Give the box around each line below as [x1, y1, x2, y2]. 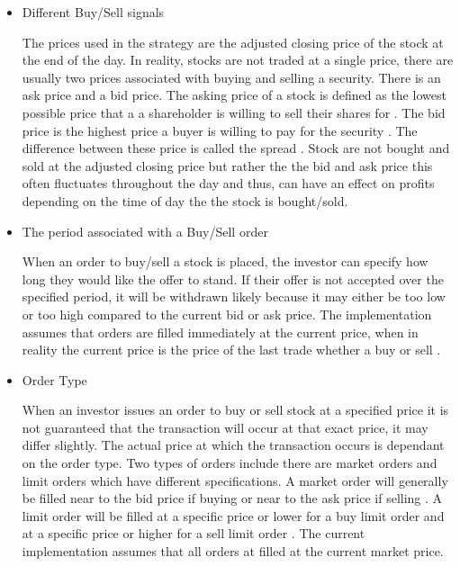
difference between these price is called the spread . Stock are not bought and [22, 139, 450, 157]
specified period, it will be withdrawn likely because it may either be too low [22, 287, 446, 306]
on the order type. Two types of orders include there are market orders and [22, 454, 437, 472]
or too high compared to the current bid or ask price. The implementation [22, 304, 432, 323]
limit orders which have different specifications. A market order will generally [22, 471, 448, 490]
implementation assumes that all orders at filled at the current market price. [22, 542, 444, 561]
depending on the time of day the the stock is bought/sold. [22, 191, 348, 210]
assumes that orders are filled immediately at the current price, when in [22, 322, 419, 341]
